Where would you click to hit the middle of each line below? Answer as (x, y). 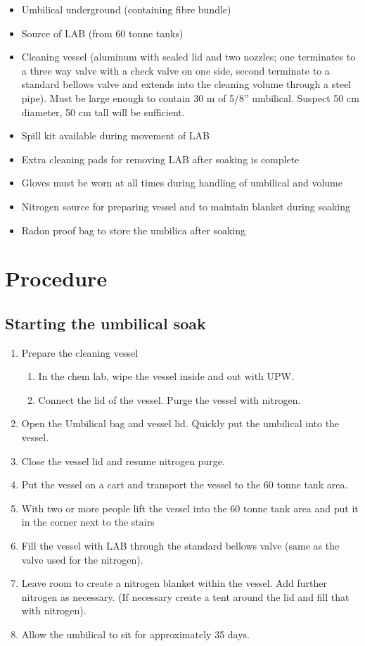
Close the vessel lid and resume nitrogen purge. (123, 461)
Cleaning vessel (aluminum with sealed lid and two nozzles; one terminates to (188, 57)
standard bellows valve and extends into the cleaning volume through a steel (186, 84)
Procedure (56, 278)
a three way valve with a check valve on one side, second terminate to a (175, 70)
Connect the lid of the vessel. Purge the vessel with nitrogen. (169, 399)
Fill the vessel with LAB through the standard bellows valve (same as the (180, 546)
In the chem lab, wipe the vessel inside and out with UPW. (166, 376)
